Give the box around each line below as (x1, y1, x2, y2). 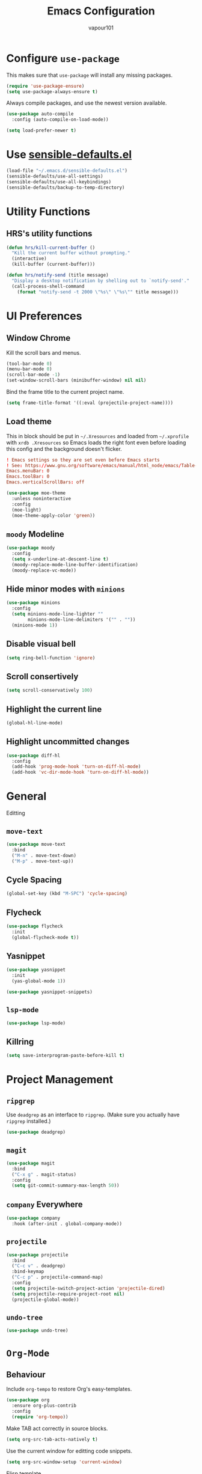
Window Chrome (6, 333, 71, 343)
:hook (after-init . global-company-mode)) (11, 1221, 122, 1227)
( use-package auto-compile (6, 111, 74, 117)
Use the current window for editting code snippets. (6, 1447, 132, 1454)
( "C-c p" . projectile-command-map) (11, 1274, 103, 1280)
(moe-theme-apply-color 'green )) (11, 512, 96, 518)
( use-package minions (6, 600, 61, 606)
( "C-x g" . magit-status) (11, 1171, 77, 1178)
